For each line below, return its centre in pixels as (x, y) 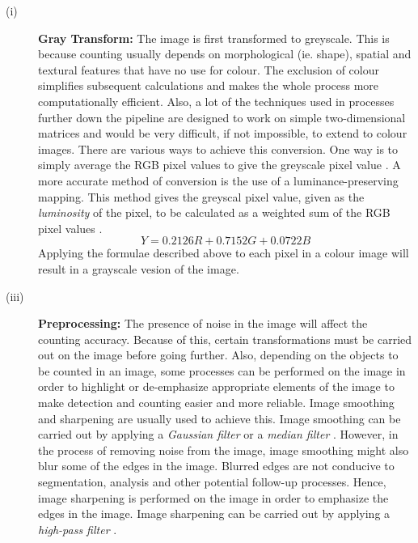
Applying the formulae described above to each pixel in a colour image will (224, 253)
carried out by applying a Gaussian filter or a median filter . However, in (218, 434)
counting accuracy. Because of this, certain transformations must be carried (225, 339)
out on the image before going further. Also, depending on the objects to (218, 355)
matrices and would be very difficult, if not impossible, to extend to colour (223, 133)
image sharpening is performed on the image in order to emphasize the (213, 497)
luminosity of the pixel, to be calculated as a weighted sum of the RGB (214, 212)
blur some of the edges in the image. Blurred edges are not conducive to (216, 466)
